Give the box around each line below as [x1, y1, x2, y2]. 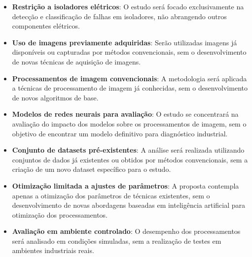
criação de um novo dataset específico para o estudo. [12, 164, 171, 174]
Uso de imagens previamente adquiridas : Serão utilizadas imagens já [12, 37, 237, 47]
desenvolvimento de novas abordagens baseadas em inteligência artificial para [12, 200, 246, 210]
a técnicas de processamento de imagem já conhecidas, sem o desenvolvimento [12, 83, 248, 93]
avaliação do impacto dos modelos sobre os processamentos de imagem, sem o [12, 118, 247, 128]
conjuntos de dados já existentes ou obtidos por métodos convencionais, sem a [12, 154, 248, 164]
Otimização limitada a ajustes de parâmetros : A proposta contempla [12, 180, 239, 191]
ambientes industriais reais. [12, 245, 94, 256]
